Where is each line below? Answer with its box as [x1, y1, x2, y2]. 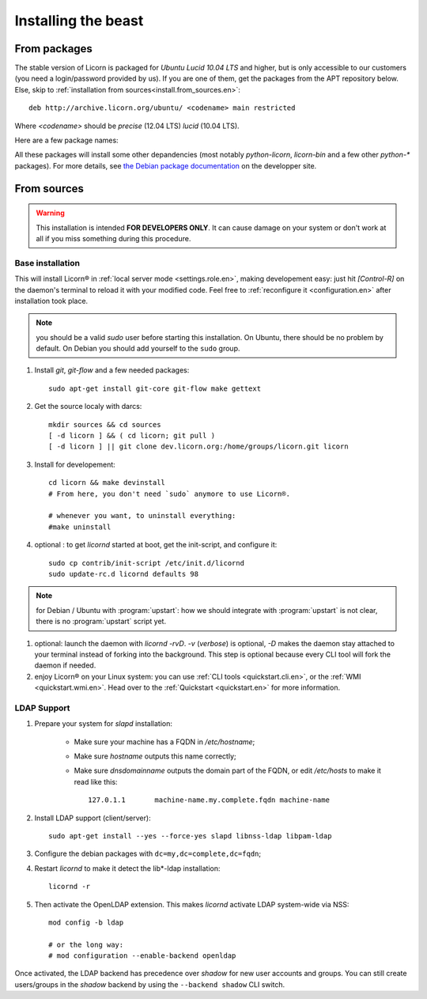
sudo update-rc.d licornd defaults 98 [48, 570, 199, 578]
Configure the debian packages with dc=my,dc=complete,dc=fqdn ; [34, 849, 261, 858]
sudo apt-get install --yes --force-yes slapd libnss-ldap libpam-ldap [48, 831, 332, 840]
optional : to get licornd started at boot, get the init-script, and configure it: [34, 540, 278, 550]
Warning [36, 208, 65, 218]
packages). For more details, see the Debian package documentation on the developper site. [14, 161, 317, 170]
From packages [14, 42, 93, 55]
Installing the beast [14, 12, 144, 29]
